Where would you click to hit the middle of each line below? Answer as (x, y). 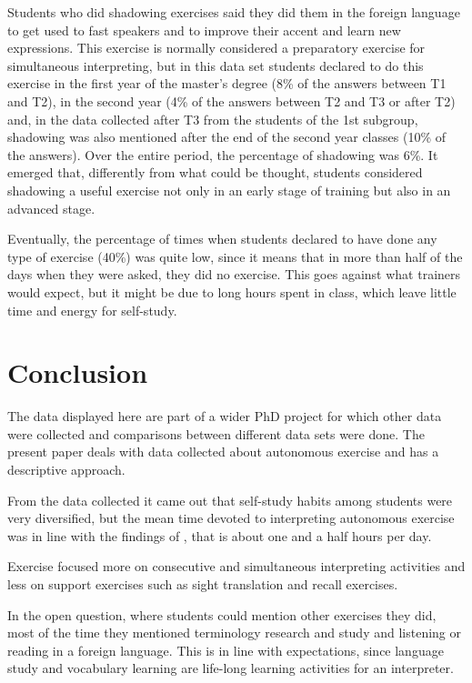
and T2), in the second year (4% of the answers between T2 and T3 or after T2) (231, 100)
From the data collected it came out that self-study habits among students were (230, 500)
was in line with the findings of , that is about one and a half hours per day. (220, 535)
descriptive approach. (66, 469)
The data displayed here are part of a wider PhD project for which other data (225, 416)
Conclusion (78, 372)
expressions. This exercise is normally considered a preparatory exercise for (216, 48)
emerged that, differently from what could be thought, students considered (215, 172)
